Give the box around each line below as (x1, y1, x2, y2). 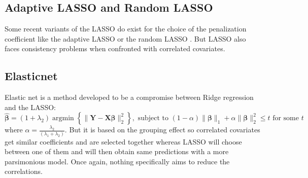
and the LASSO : (5, 101, 56, 112)
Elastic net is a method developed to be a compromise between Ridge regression (5, 92, 254, 102)
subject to (138, 115, 168, 122)
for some (272, 115, 299, 122)
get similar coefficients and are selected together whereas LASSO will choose (5, 136, 242, 147)
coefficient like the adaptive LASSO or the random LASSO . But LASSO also (5, 33, 246, 44)
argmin (52, 115, 74, 122)
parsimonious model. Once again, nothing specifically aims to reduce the (5, 156, 230, 166)
